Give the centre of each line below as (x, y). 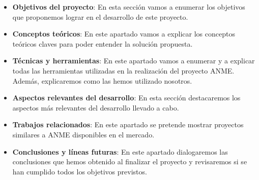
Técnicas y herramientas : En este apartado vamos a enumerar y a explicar (134, 61)
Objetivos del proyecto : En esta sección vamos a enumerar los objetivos (129, 7)
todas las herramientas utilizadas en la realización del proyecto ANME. (123, 70)
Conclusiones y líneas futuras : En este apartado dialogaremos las (120, 151)
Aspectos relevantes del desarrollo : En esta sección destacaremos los (126, 98)
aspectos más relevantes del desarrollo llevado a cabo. (96, 107)
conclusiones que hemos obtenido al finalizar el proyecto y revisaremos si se (130, 161)
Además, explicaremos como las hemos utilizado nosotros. (102, 80)
